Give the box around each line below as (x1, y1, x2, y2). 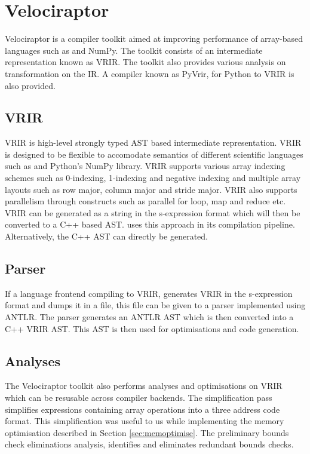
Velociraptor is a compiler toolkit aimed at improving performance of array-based (5, 32, 303, 45)
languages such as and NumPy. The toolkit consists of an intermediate (5, 44, 263, 56)
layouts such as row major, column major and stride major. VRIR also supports (5, 183, 297, 195)
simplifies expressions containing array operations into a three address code (5, 403, 280, 415)
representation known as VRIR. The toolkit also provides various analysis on (5, 56, 286, 68)
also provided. (5, 79, 56, 91)
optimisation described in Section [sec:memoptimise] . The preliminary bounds (5, 426, 289, 438)
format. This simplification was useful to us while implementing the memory (5, 415, 284, 427)
